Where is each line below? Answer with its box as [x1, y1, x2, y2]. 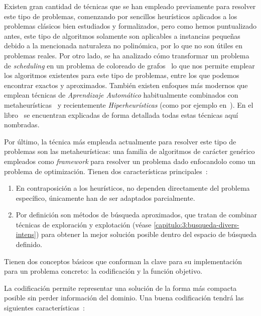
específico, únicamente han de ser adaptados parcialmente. [16, 192, 195, 203]
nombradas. [4, 119, 40, 130]
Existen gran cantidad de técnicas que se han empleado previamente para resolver [4, 1, 256, 11]
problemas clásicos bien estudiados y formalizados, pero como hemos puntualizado [4, 21, 257, 31]
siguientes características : [4, 302, 85, 313]
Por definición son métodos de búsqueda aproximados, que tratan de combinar [16, 209, 257, 220]
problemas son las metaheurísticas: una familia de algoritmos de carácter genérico [4, 146, 255, 156]
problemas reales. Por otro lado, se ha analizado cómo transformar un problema [4, 50, 249, 60]
